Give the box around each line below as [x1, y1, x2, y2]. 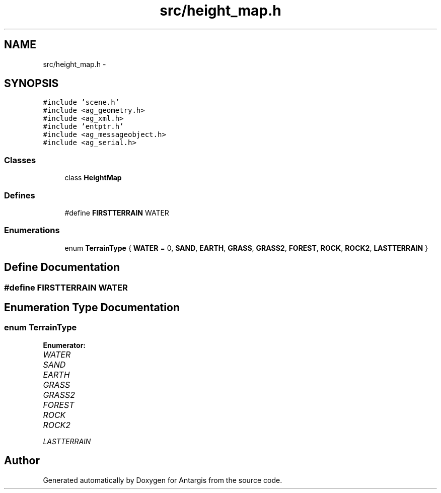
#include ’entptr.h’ [43, 122, 124, 131]
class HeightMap [64, 173, 122, 182]
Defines [4, 190, 35, 200]
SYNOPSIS [4, 77, 59, 90]
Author [4, 454, 40, 467]
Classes [4, 155, 36, 165]
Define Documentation [4, 261, 120, 274]
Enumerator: [43, 340, 86, 349]
